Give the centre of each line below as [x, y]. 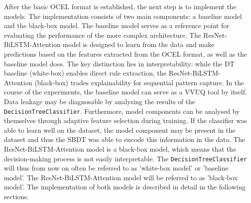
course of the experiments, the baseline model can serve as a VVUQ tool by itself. [125, 92]
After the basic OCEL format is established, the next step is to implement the [120, 6]
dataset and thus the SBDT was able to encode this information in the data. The [125, 139]
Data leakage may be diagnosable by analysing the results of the [100, 101]
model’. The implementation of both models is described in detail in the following [125, 187]
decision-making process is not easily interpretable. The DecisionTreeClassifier [125, 158]
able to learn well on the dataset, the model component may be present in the [120, 130]
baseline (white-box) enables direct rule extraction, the [85, 73]
